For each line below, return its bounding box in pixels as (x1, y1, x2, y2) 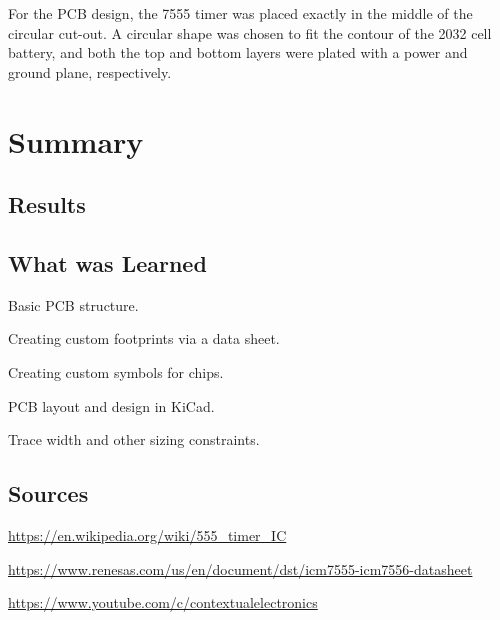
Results (8, 189, 86, 220)
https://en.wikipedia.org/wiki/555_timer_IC (8, 524, 287, 545)
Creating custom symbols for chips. (8, 361, 224, 382)
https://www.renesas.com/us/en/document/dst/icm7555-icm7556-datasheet (8, 558, 473, 579)
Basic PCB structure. (8, 294, 139, 315)
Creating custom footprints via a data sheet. (8, 328, 280, 349)
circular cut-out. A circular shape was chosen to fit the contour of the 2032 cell (8, 22, 492, 43)
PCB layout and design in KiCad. (8, 395, 215, 416)
